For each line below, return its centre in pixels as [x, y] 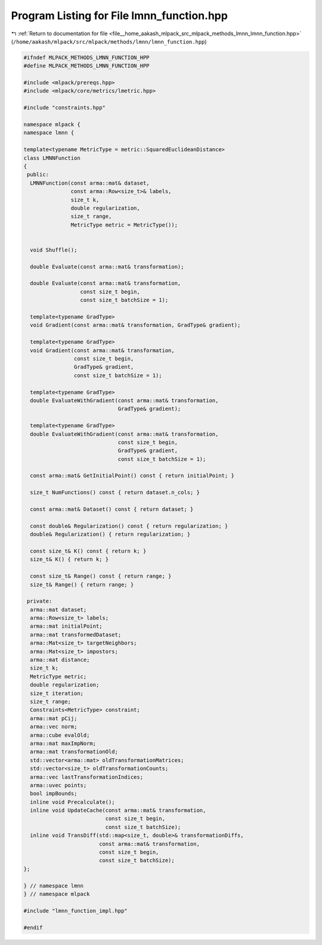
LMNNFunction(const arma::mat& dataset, [90, 183]
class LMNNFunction [52, 158]
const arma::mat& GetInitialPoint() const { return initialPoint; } [132, 476]
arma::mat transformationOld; [74, 752]
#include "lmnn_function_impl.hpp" [75, 911]
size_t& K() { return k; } [69, 559]
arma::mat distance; [60, 660]
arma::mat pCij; [54, 718]
